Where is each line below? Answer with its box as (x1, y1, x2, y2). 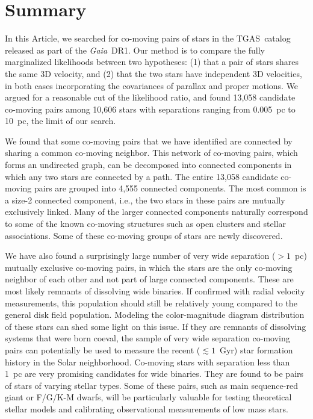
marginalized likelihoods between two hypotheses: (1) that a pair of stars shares (5, 55, 299, 68)
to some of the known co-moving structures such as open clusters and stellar (5, 217, 286, 230)
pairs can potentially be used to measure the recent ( (5, 343, 200, 356)
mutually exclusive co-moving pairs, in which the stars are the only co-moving (5, 261, 293, 273)
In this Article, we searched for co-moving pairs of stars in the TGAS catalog (5, 32, 291, 45)
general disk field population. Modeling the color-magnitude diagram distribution (5, 308, 305, 321)
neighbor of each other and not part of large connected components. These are (5, 273, 294, 285)
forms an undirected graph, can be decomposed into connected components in (5, 158, 292, 171)
